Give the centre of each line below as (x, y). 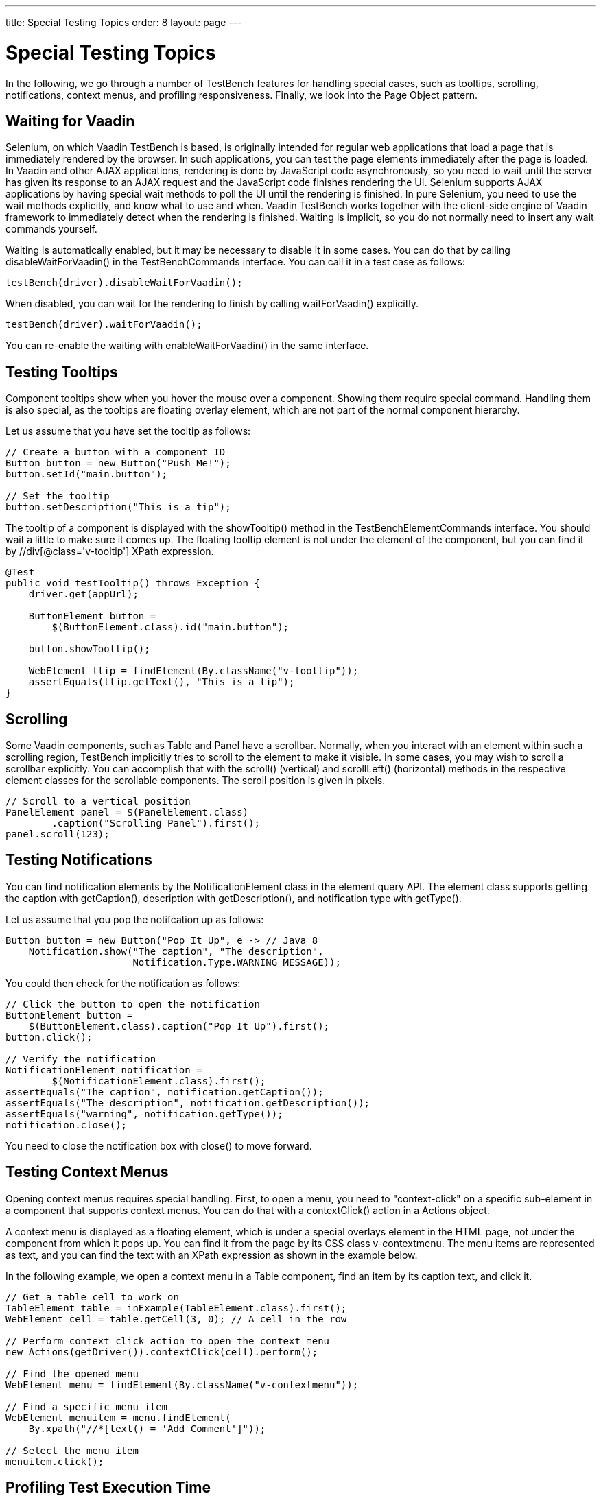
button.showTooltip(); (89, 649)
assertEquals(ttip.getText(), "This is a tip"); (162, 682)
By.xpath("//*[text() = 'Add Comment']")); (147, 1428)
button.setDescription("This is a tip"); (118, 507)
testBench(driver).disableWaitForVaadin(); (124, 283)
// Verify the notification (81, 1059)
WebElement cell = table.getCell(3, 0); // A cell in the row (176, 1319)
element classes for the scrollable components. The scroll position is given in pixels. (196, 781)
